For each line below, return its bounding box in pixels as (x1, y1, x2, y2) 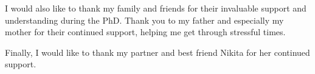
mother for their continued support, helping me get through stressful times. (5, 25, 286, 38)
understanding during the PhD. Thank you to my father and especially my (5, 13, 284, 26)
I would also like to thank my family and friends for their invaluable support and (5, 2, 306, 14)
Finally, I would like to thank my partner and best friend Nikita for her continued (5, 45, 310, 58)
